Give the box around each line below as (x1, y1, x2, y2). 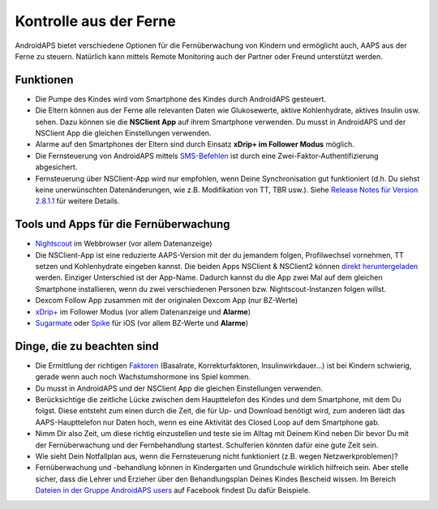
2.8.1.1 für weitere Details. (35, 196, 120, 206)
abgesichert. (35, 162, 78, 172)
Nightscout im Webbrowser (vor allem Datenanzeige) (35, 239, 213, 249)
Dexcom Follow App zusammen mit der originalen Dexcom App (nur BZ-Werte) (35, 296, 298, 306)
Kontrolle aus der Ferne (15, 12, 176, 30)
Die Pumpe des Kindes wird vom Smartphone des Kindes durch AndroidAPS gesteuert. (35, 94, 326, 104)
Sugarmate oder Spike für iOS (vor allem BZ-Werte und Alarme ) (35, 319, 249, 327)
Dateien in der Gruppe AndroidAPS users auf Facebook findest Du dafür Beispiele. (35, 485, 311, 495)
